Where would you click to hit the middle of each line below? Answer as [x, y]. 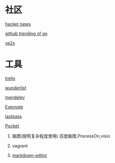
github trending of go [26, 33]
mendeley [15, 97]
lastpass [13, 116]
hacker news [18, 24]
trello [10, 78]
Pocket [12, 126]
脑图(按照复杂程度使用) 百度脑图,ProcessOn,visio [61, 136]
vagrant [20, 146]
